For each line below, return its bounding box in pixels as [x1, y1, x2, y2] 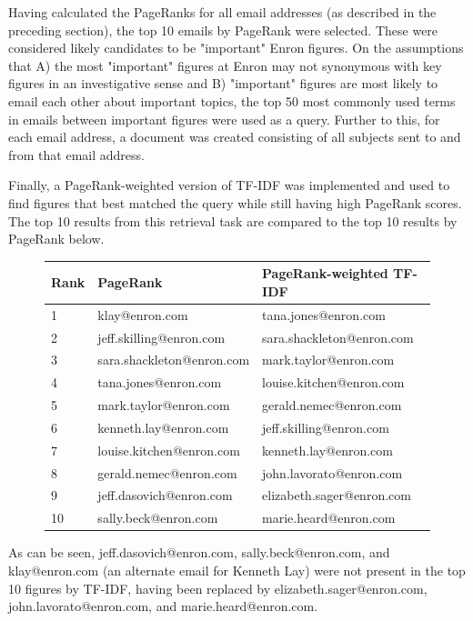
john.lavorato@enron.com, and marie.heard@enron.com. [8, 596, 318, 616]
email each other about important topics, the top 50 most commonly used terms [8, 91, 456, 110]
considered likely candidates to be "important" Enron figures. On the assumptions [8, 38, 464, 57]
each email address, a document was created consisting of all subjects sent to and [8, 127, 461, 146]
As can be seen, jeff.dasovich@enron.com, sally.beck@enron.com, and [8, 543, 390, 562]
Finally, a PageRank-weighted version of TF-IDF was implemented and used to [8, 175, 450, 195]
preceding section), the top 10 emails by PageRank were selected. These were [8, 20, 438, 39]
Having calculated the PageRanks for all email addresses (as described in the [8, 3, 437, 21]
